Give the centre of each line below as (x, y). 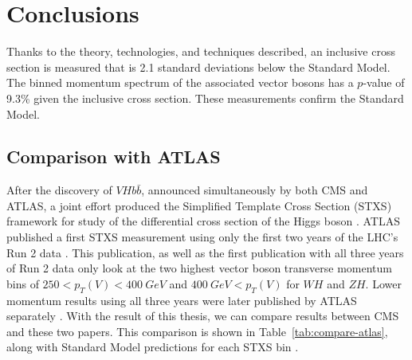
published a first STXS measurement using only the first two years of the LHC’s (202, 237)
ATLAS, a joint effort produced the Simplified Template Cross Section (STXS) (199, 205)
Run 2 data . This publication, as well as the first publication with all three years (205, 252)
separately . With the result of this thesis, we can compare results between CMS (203, 316)
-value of (384, 82)
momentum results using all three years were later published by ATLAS (182, 300)
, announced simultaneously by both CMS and (255, 190)
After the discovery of (59, 190)
